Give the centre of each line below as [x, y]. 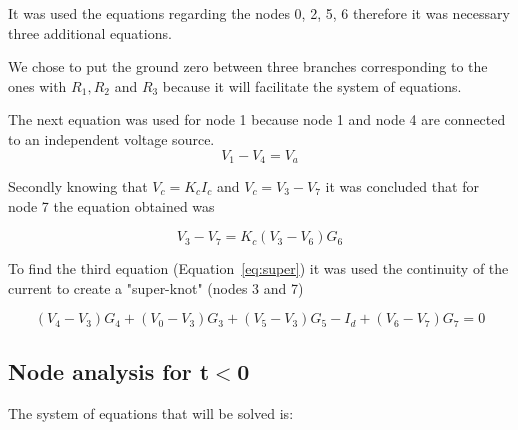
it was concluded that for [402, 186]
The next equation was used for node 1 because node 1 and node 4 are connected [257, 119]
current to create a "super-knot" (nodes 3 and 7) [156, 287]
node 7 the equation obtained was [111, 205]
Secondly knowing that [78, 186]
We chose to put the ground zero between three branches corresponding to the [248, 66]
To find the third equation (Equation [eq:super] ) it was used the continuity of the [258, 268]
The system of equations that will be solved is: [151, 412]
